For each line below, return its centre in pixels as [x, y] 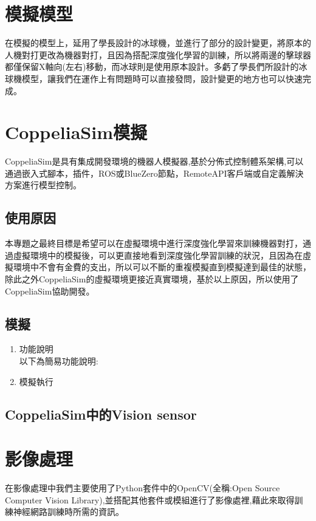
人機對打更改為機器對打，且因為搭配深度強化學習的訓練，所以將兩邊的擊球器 [158, 54]
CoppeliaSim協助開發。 [50, 291]
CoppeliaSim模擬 [76, 132]
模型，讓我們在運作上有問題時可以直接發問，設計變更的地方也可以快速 [162, 78]
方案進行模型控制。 [43, 185]
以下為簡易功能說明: [59, 360]
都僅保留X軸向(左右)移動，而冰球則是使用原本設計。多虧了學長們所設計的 [152, 66]
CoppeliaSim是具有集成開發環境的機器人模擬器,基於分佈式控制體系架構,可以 [154, 161]
